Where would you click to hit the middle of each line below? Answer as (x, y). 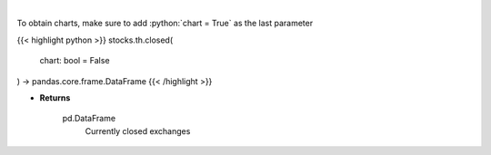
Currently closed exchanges (138, 131)
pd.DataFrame (89, 119)
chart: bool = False (75, 61)
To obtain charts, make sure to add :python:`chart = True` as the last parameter (165, 24)
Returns (55, 97)
